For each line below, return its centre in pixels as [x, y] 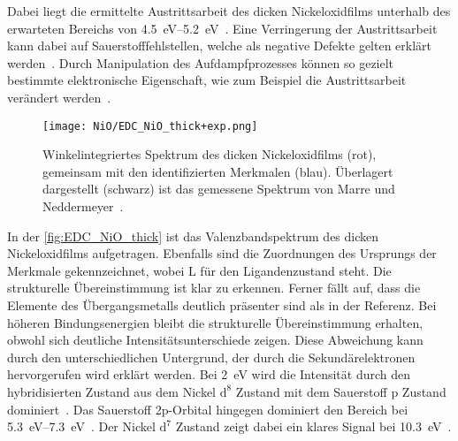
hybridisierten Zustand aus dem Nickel [111, 391]
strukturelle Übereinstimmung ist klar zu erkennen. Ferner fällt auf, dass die [214, 288]
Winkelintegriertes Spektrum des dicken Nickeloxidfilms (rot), [210, 154]
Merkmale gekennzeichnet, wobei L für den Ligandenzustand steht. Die [199, 270]
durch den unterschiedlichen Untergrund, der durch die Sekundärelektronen [211, 357]
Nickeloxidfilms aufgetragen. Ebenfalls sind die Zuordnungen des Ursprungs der [222, 253]
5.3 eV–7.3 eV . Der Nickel [81, 426]
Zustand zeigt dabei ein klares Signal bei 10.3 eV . [313, 426]
